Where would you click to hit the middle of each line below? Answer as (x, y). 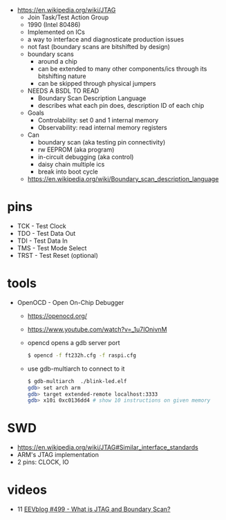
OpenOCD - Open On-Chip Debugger (70, 302)
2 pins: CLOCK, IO (43, 462)
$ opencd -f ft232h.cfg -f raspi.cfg (82, 355)
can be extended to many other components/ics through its (122, 69)
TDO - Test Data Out (46, 233)
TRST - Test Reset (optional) (58, 255)
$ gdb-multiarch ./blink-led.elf (77, 381)
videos (27, 490)
